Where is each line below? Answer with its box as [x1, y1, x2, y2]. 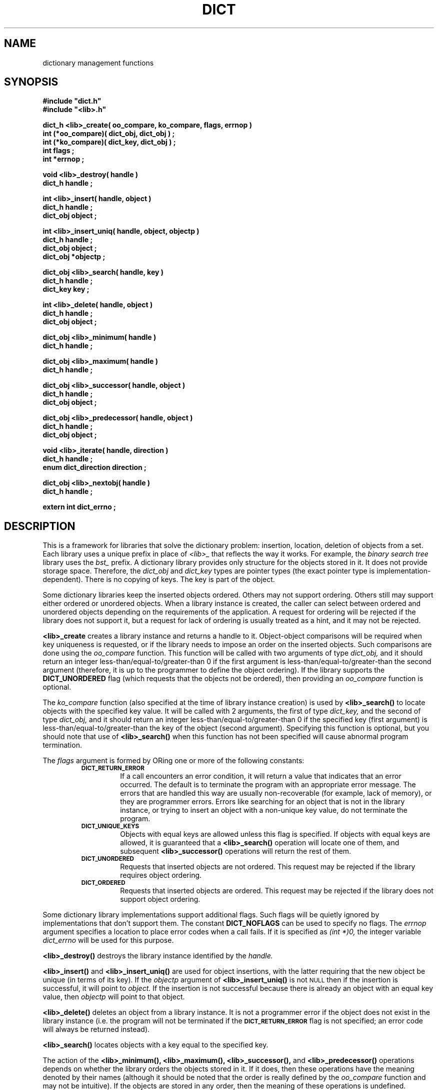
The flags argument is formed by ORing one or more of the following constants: [42, 756, 304, 765]
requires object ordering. [120, 871, 202, 880]
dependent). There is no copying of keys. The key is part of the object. [42, 575, 275, 584]
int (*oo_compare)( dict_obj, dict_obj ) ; [42, 129, 175, 138]
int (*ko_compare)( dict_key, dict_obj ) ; [42, 138, 176, 147]
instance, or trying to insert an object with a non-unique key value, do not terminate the [120, 806, 407, 815]
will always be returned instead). [42, 1025, 150, 1034]
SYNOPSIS [4, 76, 58, 89]
